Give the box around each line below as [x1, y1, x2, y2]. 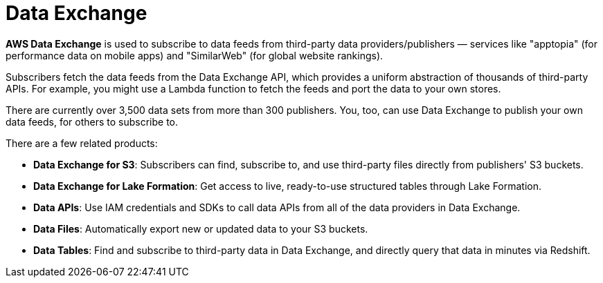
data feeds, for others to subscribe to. [6, 115, 179, 128]
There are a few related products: [6, 137, 158, 149]
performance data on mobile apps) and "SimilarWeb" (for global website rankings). [6, 49, 384, 61]
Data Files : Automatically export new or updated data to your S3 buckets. [33, 222, 368, 235]
